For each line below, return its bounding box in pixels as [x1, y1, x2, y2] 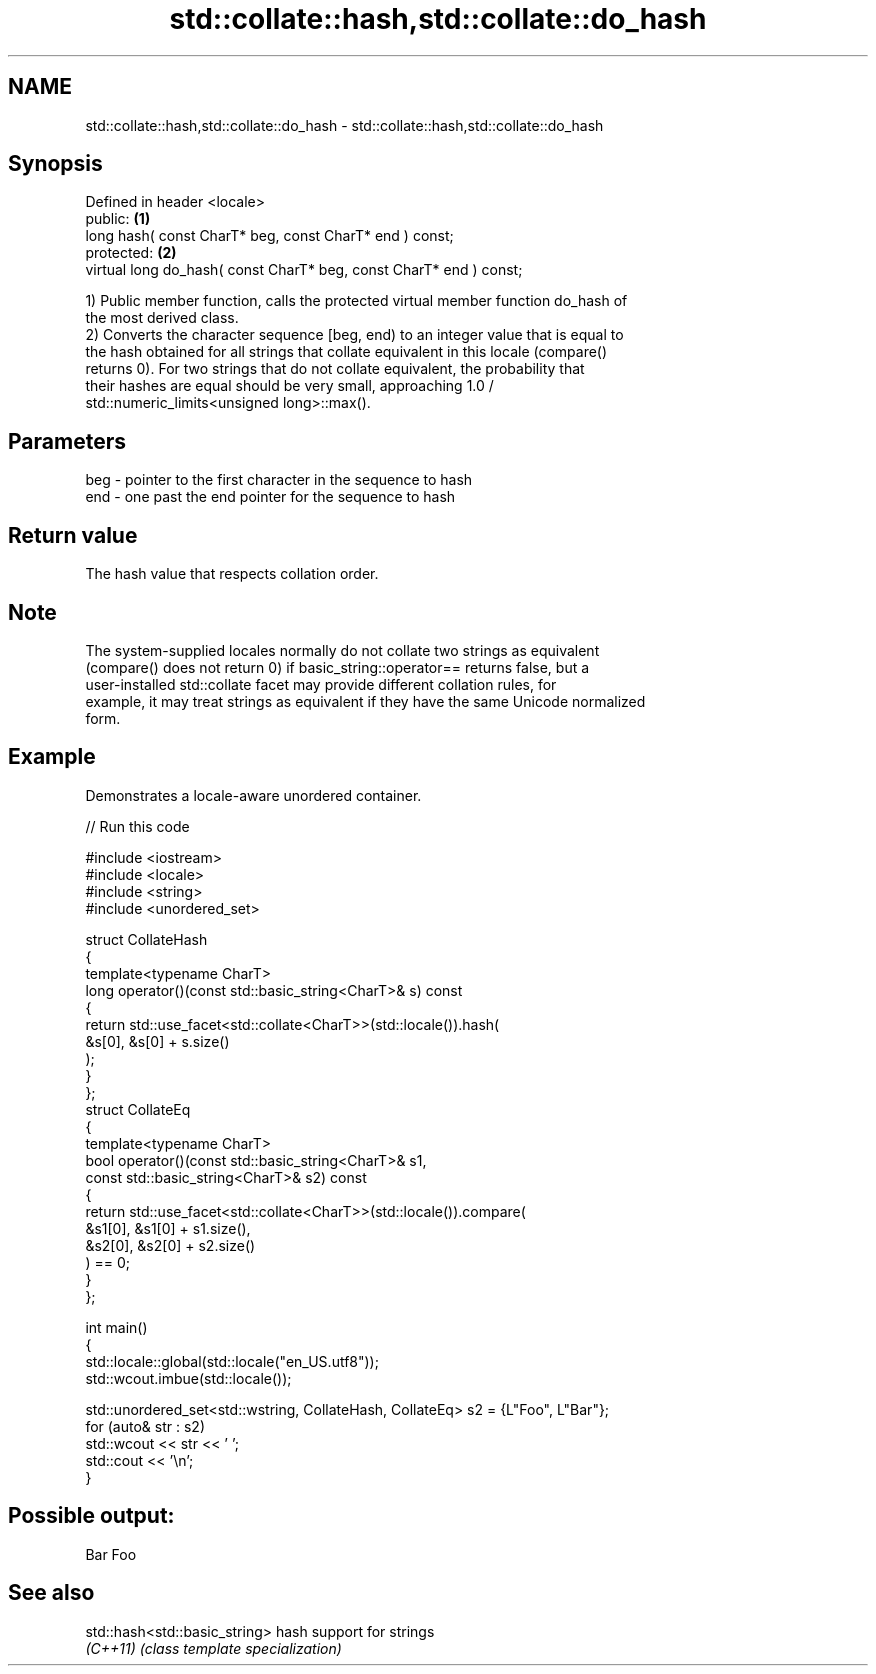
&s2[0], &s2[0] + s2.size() [85, 1236, 256, 1254]
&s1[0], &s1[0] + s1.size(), [85, 1219, 251, 1237]
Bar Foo [85, 1545, 137, 1563]
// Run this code [85, 817, 190, 835]
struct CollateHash [85, 930, 208, 948]
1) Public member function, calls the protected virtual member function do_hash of [85, 292, 628, 310]
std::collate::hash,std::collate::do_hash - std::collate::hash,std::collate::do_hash [85, 116, 604, 134]
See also [8, 1580, 95, 1606]
